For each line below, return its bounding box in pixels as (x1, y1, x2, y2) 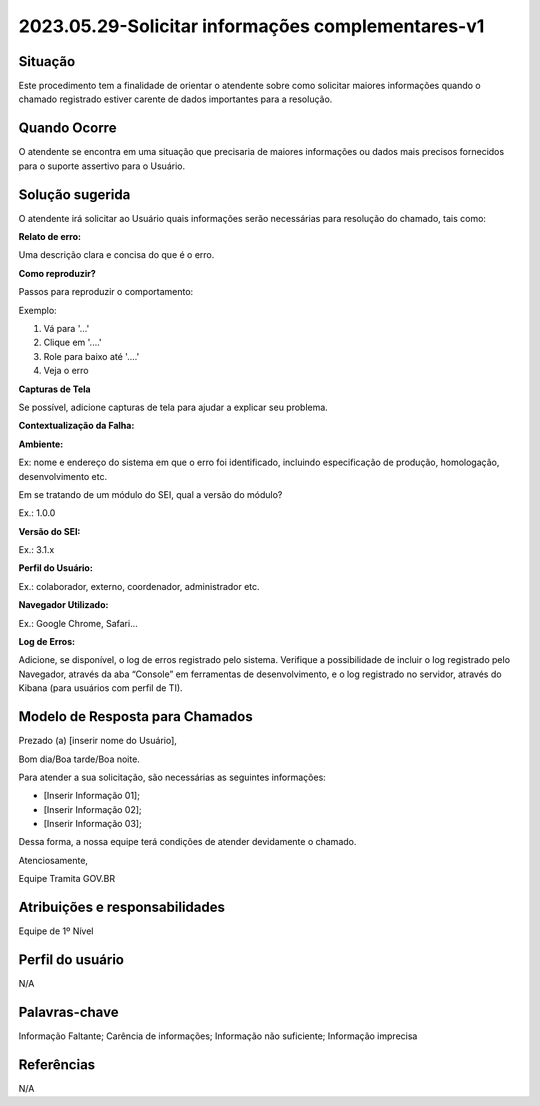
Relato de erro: (18, 231, 82, 243)
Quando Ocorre (18, 120, 117, 137)
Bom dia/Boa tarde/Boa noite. (18, 753, 140, 765)
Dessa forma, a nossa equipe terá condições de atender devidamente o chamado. (18, 836, 357, 848)
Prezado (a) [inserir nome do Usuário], (18, 735, 177, 747)
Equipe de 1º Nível (18, 925, 94, 937)
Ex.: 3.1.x (18, 544, 55, 556)
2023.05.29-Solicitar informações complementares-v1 (18, 15, 485, 37)
